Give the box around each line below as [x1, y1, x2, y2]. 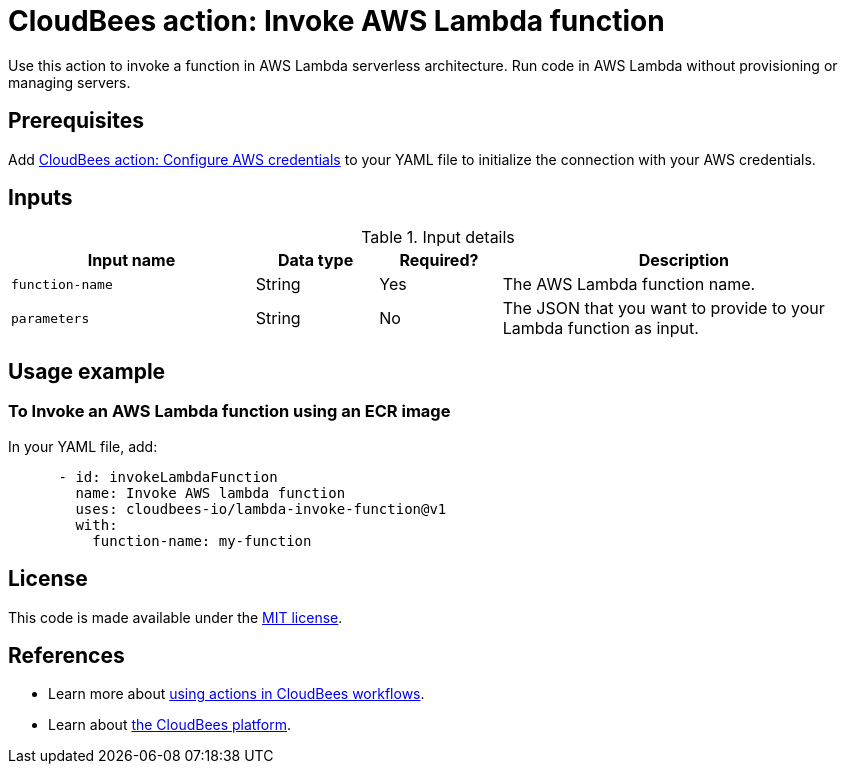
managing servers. [8, 73, 131, 91]
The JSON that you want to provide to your [502, 298, 825, 319]
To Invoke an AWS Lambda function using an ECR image [8, 401, 451, 422]
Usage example [8, 358, 166, 384]
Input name [87, 250, 176, 271]
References [8, 642, 125, 668]
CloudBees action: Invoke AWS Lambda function [8, 4, 665, 38]
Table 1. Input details [361, 227, 515, 248]
